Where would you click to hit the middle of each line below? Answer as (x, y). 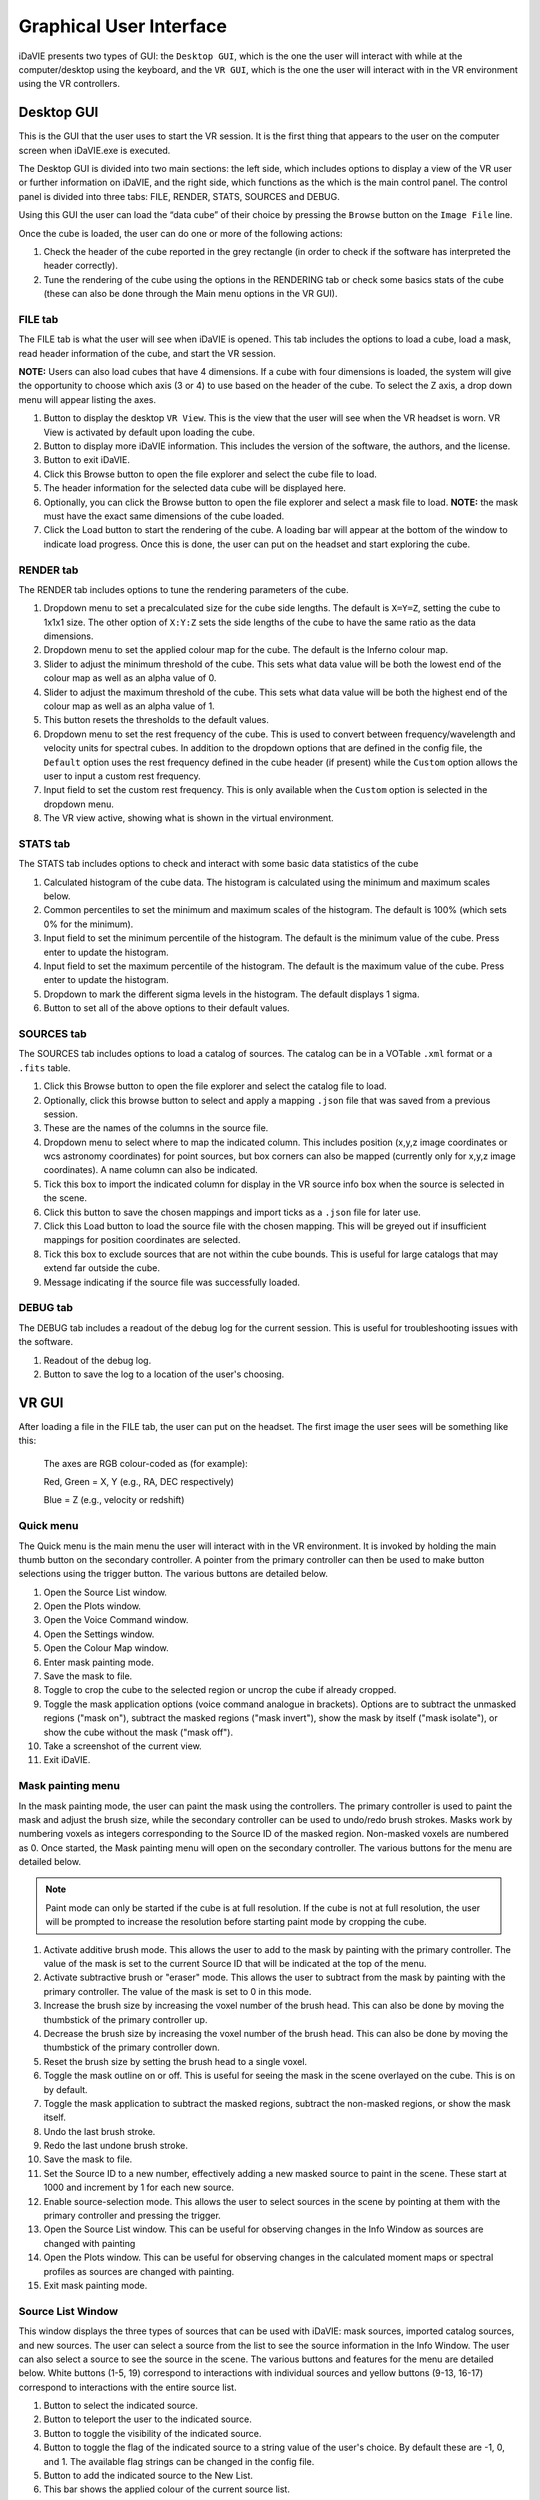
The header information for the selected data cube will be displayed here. (195, 488)
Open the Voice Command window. (116, 1620)
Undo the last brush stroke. (99, 2131)
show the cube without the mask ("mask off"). (138, 1732)
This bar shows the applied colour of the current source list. (166, 2489)
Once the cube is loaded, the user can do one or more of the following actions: (181, 233)
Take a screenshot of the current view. (122, 1746)
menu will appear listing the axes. (87, 399)
